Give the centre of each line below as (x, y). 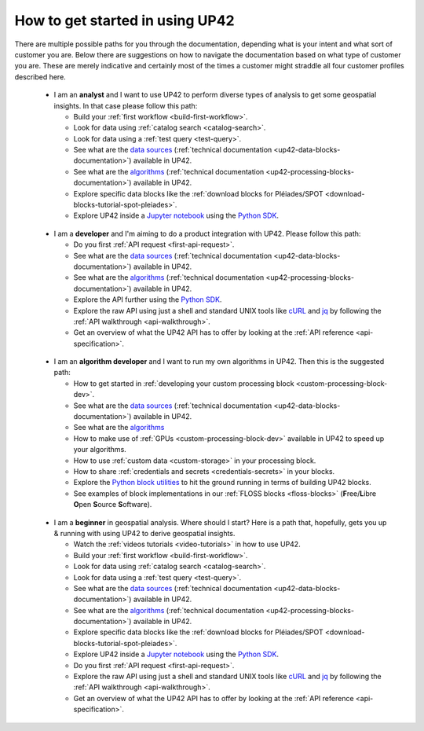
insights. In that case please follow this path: (126, 105)
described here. (40, 77)
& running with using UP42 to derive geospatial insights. (144, 533)
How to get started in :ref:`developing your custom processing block (184, 383)
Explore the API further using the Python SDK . (148, 299)
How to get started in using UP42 (124, 20)
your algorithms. (100, 450)
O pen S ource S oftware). (113, 505)
